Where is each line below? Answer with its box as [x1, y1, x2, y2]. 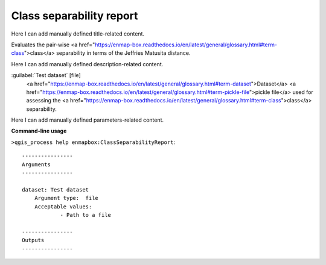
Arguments [22, 161, 51, 168]
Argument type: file [34, 195, 99, 202]
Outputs [22, 237, 45, 244]
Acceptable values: [34, 203, 92, 210]
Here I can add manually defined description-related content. [11, 60, 164, 67]
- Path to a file [60, 211, 112, 218]
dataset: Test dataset [22, 186, 89, 193]
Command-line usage [11, 127, 67, 135]
